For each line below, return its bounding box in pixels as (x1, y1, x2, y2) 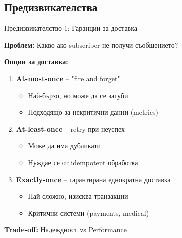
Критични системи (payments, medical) (28, 207, 149, 218)
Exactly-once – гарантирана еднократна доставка (16, 174, 171, 184)
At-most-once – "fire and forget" (16, 73, 120, 83)
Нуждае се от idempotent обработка (28, 157, 138, 167)
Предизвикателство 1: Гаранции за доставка (4, 23, 138, 33)
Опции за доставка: (4, 56, 68, 67)
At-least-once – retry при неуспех (16, 123, 125, 134)
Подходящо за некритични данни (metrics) (28, 107, 158, 117)
